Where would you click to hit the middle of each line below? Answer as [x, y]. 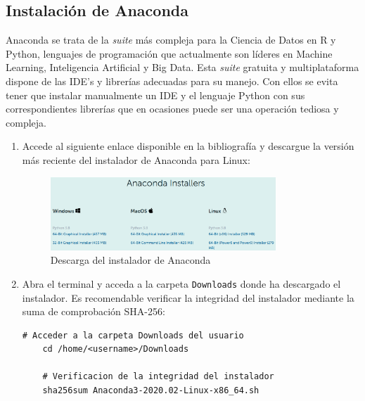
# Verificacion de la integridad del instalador [158, 377]
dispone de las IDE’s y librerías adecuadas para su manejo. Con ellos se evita [172, 81]
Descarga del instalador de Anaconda [130, 260]
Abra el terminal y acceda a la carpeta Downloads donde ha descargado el [181, 283]
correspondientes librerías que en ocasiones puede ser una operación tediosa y [172, 109]
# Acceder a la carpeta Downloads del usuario [133, 335]
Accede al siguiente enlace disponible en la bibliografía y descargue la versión [188, 146]
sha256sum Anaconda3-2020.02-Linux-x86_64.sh [151, 391]
